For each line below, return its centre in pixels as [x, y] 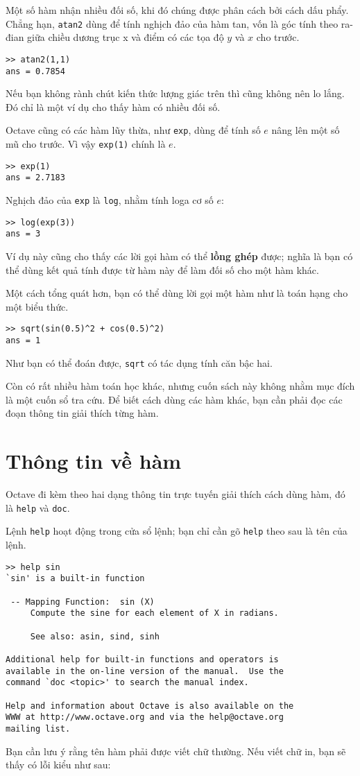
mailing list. [38, 728]
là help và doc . [38, 507]
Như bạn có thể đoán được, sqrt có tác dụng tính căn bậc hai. [139, 362]
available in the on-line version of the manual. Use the [145, 671]
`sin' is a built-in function [75, 579]
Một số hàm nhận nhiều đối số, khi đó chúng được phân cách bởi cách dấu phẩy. [177, 10]
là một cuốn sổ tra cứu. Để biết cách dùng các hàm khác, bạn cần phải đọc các [174, 399]
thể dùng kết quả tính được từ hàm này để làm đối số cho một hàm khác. [162, 269]
